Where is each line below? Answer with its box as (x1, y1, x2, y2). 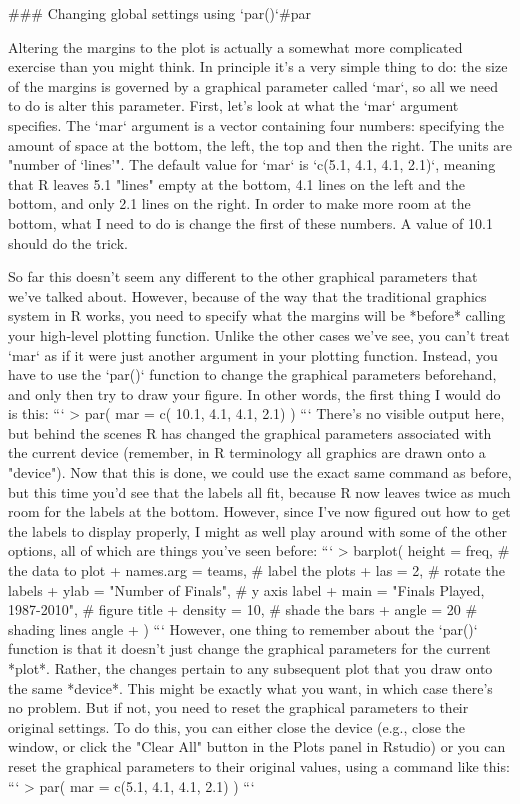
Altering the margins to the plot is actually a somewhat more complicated (8, 36, 463, 57)
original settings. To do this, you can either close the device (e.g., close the (8, 716, 465, 737)
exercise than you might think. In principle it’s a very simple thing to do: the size (8, 56, 508, 77)
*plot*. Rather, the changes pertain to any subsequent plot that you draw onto (8, 658, 493, 678)
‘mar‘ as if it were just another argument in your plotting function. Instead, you (8, 344, 498, 365)
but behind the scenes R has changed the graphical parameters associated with (8, 422, 492, 443)
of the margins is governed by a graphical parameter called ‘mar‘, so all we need (8, 75, 499, 96)
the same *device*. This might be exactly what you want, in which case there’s (8, 677, 493, 698)
